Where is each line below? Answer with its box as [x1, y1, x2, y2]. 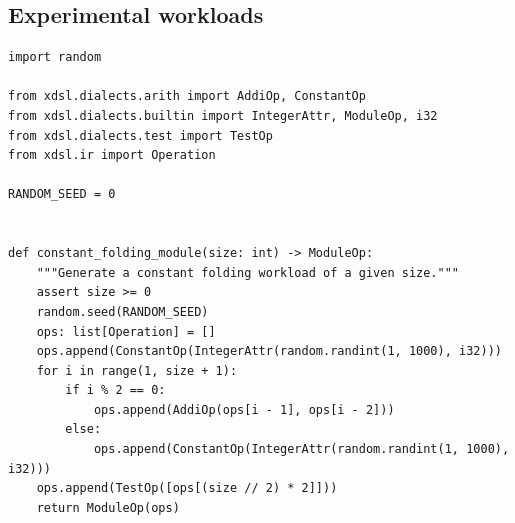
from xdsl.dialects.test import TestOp [8, 128, 273, 143]
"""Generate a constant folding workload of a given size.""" [36, 265, 460, 280]
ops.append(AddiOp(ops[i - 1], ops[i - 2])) [93, 402, 395, 417]
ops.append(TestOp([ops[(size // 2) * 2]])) [36, 481, 338, 496]
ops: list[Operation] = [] [36, 324, 216, 339]
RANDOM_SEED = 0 [8, 187, 116, 202]
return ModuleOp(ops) [36, 500, 180, 515]
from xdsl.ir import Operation [8, 148, 216, 163]
